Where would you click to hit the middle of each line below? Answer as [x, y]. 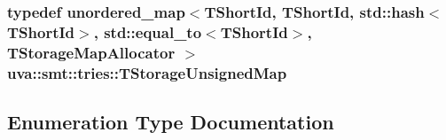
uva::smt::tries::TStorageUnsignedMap [147, 72]
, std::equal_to [148, 31]
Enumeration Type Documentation [171, 121]
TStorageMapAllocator [91, 52]
